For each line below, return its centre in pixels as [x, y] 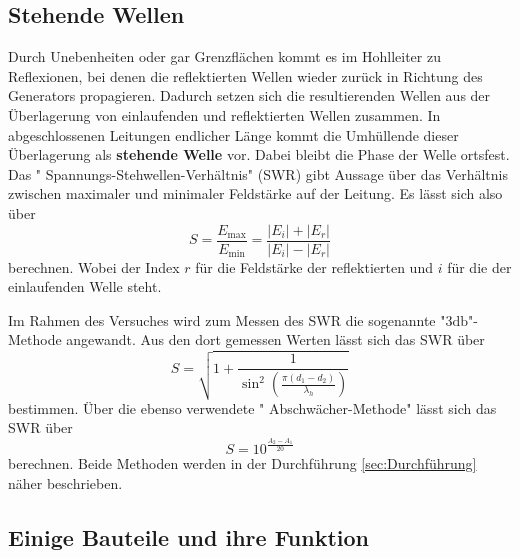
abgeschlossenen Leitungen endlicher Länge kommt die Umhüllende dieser [233, 134]
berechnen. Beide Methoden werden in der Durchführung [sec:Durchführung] [242, 462]
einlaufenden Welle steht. [85, 286]
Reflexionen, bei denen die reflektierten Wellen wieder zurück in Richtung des [245, 75]
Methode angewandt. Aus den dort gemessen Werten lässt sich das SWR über [246, 339]
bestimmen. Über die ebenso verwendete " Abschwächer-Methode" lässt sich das [252, 407]
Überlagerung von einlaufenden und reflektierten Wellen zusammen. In [224, 114]
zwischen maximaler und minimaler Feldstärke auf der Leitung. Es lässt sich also [255, 193]
